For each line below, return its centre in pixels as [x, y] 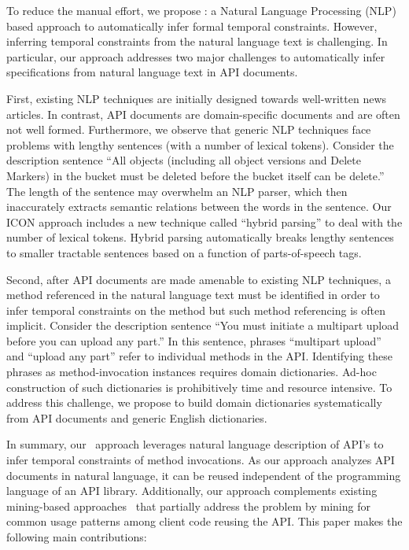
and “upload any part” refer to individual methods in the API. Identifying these [199, 356]
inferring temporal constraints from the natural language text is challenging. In [197, 41]
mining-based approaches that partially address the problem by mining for [188, 506]
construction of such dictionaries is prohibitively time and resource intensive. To [199, 387]
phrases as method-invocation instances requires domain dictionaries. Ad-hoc [192, 372]
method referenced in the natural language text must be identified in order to [193, 295]
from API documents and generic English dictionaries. [137, 417]
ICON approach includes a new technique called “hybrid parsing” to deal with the [204, 221]
